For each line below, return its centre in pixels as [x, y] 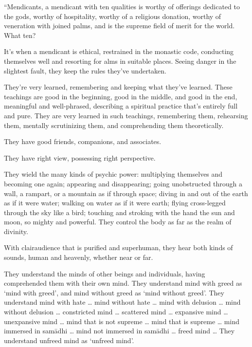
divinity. [16, 231]
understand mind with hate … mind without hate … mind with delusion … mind [122, 302]
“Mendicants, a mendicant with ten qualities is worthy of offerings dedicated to [122, 6]
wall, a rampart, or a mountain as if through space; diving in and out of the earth [126, 193]
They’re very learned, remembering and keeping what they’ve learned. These [118, 87]
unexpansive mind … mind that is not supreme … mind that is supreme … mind [122, 321]
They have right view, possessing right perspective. [80, 157]
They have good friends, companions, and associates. [83, 141]
